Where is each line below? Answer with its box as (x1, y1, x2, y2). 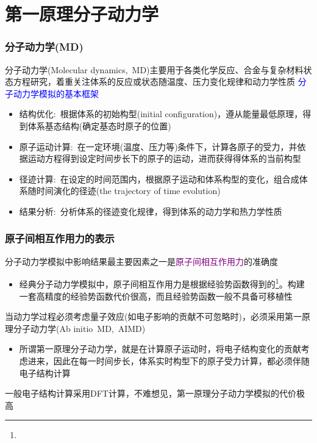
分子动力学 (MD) (5, 39, 84, 54)
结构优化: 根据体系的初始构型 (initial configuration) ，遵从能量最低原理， (19, 107, 303, 120)
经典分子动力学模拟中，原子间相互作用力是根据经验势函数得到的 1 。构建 (19, 276, 305, 290)
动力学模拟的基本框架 (13, 87, 99, 99)
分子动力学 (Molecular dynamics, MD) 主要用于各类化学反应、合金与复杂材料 (5, 63, 304, 76)
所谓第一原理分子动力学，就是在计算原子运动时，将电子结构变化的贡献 (19, 342, 301, 355)
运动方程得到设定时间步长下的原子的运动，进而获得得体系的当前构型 (27, 152, 301, 165)
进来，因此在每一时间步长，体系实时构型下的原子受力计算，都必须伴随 (27, 354, 310, 367)
